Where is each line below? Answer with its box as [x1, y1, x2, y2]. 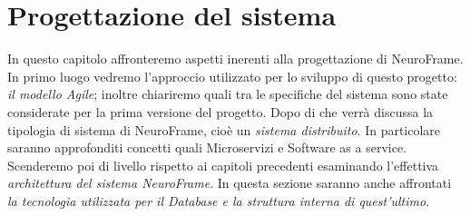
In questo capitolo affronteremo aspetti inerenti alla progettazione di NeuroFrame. [7, 49, 464, 68]
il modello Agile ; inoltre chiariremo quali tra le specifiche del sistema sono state [7, 84, 448, 103]
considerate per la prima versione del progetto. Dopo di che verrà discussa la [7, 102, 434, 121]
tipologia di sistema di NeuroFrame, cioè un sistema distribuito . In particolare [7, 120, 441, 139]
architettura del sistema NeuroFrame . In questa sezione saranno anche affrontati [7, 173, 452, 192]
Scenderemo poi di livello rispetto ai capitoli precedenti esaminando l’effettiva [7, 155, 439, 174]
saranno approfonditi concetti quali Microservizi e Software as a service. [7, 138, 406, 157]
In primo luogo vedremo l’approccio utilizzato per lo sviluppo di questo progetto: [7, 66, 457, 85]
